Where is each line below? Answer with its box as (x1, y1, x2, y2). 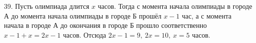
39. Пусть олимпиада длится (4, 1, 89, 11)
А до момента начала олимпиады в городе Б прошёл (4, 10, 162, 21)
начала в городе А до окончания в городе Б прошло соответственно (4, 20, 207, 30)
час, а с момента (182, 10, 232, 21)
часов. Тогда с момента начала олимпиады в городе (98, 1, 253, 11)
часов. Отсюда (63, 29, 107, 40)
